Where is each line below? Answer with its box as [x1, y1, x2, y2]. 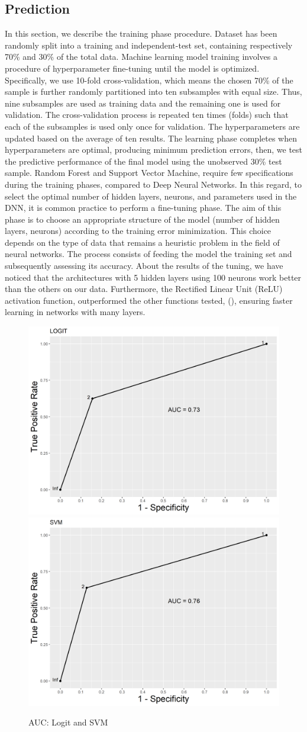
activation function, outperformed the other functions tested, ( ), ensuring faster [5, 294, 293, 306]
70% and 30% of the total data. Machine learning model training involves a [5, 50, 278, 63]
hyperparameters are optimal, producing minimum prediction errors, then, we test [5, 143, 303, 156]
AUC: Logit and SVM [28, 716, 108, 728]
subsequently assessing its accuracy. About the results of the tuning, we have [5, 259, 283, 272]
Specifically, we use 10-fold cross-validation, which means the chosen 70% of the [5, 73, 293, 86]
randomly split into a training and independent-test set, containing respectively [5, 38, 293, 51]
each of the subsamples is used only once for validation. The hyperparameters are [5, 120, 300, 132]
